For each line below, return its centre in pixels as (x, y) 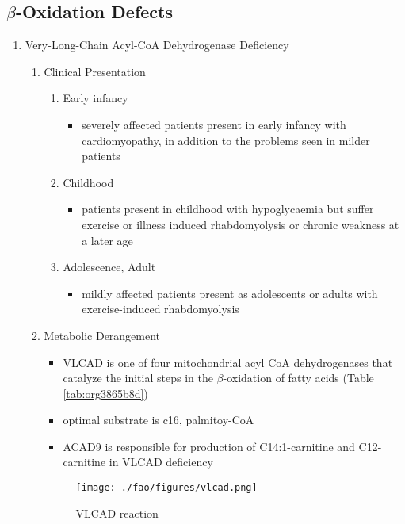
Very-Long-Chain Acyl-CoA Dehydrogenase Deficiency (157, 45)
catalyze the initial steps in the (138, 378)
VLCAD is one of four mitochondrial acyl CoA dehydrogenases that (228, 362)
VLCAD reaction (117, 513)
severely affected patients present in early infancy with (214, 124)
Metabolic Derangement (102, 335)
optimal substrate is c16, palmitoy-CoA (159, 420)
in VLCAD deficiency (161, 462)
